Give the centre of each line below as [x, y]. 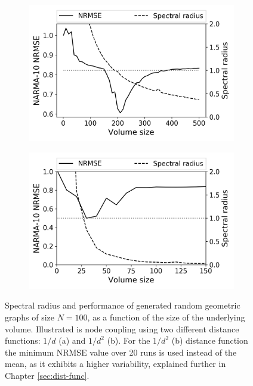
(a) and [72, 340]
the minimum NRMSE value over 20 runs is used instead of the [121, 352]
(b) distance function [210, 340]
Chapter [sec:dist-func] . [47, 375]
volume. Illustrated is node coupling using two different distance [122, 329]
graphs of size [30, 317]
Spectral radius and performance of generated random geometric [123, 305]
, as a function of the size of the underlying [166, 317]
